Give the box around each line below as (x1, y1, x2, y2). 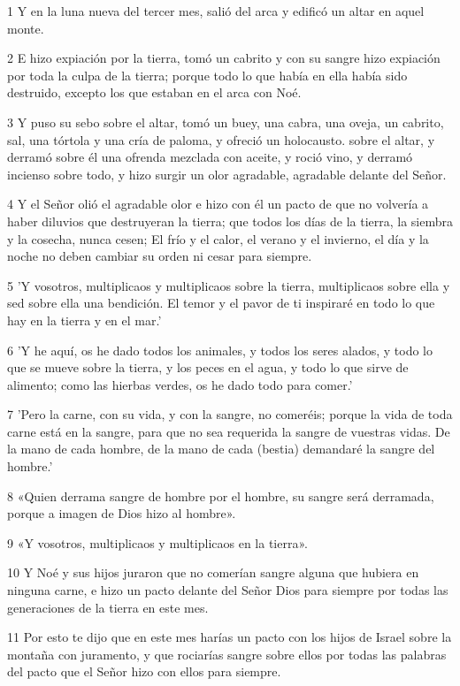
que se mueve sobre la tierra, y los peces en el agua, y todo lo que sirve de (7, 358, 409, 377)
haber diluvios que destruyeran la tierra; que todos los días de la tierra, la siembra (7, 211, 454, 230)
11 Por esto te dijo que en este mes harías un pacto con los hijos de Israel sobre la (7, 628, 452, 646)
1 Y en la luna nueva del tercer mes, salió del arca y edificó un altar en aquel (7, 2, 425, 19)
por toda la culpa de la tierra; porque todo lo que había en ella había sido (7, 65, 408, 84)
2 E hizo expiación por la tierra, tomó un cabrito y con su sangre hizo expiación (7, 49, 441, 67)
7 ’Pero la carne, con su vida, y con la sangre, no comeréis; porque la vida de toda (7, 405, 453, 423)
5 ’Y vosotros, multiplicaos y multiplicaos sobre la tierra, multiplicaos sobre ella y (7, 276, 450, 294)
